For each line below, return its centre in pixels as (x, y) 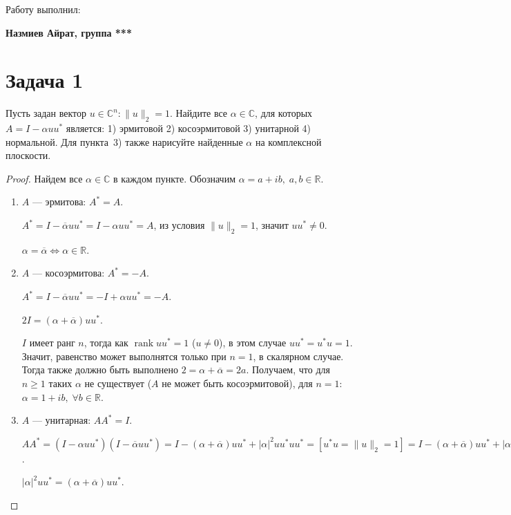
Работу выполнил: (43, 9)
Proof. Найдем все (44, 178)
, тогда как (106, 343)
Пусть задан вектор (46, 113)
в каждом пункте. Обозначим (175, 178)
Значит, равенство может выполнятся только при (124, 356)
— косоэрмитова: (68, 273)
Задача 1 (45, 80)
